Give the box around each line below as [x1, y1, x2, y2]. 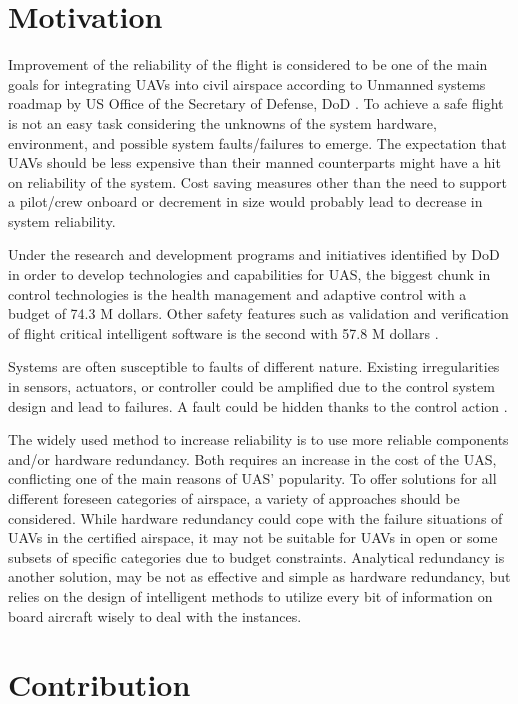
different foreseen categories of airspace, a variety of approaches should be [8, 488, 460, 508]
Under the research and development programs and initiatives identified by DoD [8, 244, 500, 265]
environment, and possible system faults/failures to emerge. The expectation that [8, 132, 507, 153]
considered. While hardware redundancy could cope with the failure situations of [8, 507, 503, 528]
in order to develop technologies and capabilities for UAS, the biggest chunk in [8, 264, 491, 285]
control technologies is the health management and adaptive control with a [8, 283, 467, 304]
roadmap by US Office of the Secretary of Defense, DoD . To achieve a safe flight [8, 93, 504, 114]
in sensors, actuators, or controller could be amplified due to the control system [8, 376, 495, 397]
